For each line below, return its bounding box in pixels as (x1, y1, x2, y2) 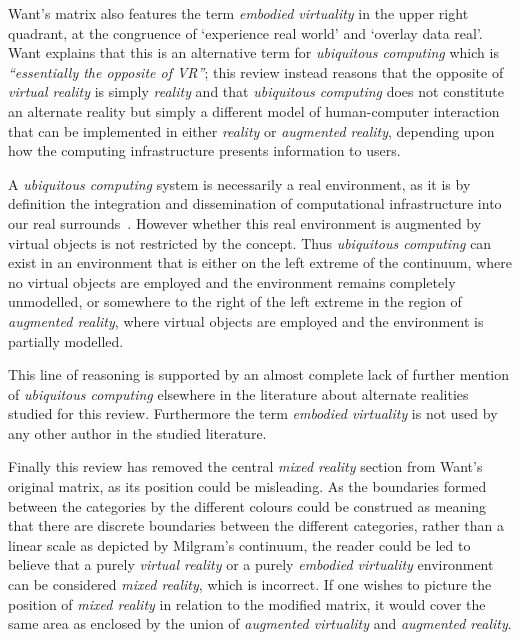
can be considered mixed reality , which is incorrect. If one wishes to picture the (8, 574, 492, 595)
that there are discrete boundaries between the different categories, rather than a (8, 515, 504, 536)
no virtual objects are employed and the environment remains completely (8, 271, 456, 292)
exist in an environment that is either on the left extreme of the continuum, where (8, 252, 512, 273)
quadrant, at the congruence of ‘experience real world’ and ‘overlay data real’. (8, 22, 483, 43)
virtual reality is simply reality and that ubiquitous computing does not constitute (8, 81, 504, 102)
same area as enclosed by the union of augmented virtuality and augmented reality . (8, 613, 512, 634)
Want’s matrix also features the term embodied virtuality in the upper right (8, 3, 469, 23)
